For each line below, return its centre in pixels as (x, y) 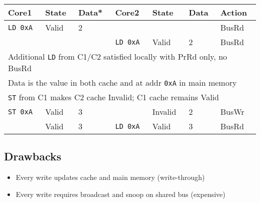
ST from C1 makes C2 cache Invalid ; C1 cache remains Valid (113, 97)
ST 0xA (20, 112)
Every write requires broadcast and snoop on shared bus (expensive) (120, 194)
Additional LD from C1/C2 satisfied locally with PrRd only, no (118, 56)
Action (233, 12)
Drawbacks (33, 156)
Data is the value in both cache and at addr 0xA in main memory (122, 82)
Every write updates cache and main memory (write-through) (110, 177)
